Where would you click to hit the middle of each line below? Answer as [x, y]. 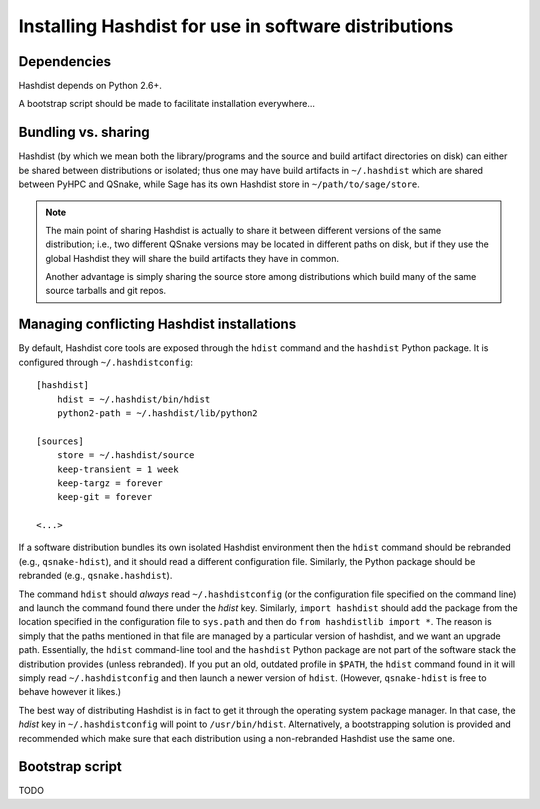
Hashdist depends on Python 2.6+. [90, 86]
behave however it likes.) [70, 692]
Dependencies [65, 61]
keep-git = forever [104, 497]
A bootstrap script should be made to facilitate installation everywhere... [166, 104]
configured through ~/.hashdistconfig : [106, 362]
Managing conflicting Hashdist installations [157, 324]
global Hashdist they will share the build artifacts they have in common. [192, 258]
